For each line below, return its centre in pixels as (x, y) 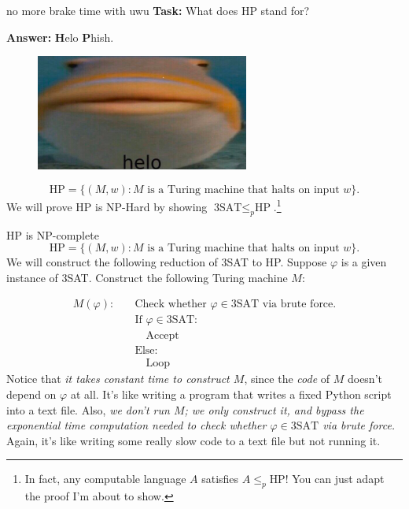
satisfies (220, 479)
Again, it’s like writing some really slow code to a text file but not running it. (193, 440)
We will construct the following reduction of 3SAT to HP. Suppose (167, 262)
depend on (31, 394)
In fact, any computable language (105, 479)
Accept (162, 336)
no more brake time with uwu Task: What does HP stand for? (158, 10)
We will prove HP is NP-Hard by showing (107, 206)
